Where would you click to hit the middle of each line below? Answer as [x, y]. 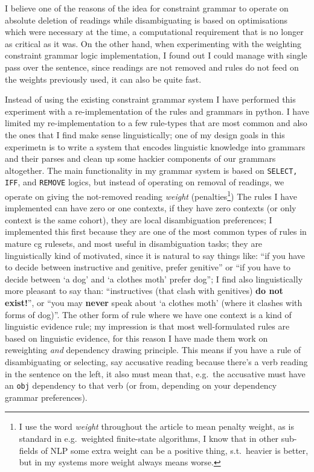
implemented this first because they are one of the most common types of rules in [156, 231]
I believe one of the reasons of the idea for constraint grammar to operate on [147, 8]
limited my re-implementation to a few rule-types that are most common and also [156, 123]
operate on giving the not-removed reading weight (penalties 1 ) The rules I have [151, 195]
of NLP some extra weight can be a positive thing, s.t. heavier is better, [175, 450]
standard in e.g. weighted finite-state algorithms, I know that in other [149, 439]
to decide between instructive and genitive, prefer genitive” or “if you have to [148, 267]
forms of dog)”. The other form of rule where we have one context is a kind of [148, 314]
